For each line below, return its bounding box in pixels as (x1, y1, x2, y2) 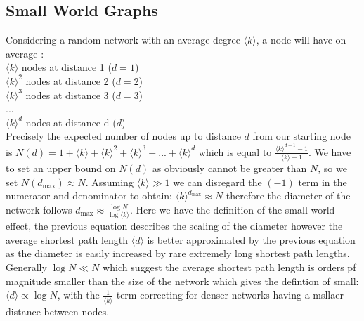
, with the (57, 287, 100, 302)
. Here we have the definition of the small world (129, 202, 335, 216)
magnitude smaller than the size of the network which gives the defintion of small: (6, 273, 359, 288)
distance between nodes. (6, 303, 110, 318)
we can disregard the (173, 174, 262, 189)
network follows (6, 202, 72, 216)
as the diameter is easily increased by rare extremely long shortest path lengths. (6, 246, 350, 261)
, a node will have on (256, 32, 346, 47)
